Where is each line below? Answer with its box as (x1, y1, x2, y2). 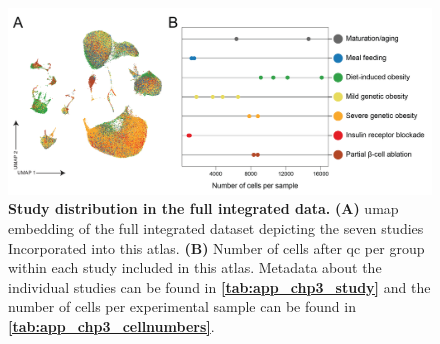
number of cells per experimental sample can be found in (8, 296, 356, 317)
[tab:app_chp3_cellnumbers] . (8, 315, 215, 336)
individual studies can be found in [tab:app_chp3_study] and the (8, 276, 431, 297)
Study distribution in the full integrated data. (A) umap (8, 198, 399, 219)
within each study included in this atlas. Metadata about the (8, 257, 382, 278)
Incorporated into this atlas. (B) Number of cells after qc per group (8, 237, 425, 258)
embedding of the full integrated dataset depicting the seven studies (8, 217, 424, 238)
